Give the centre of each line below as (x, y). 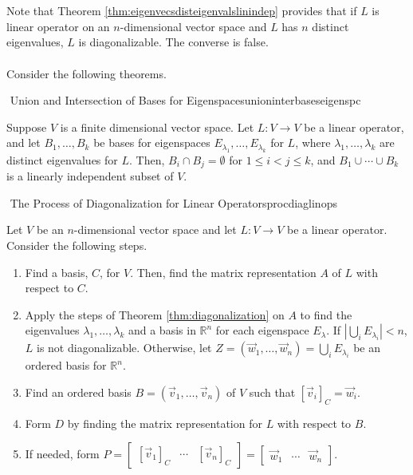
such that (272, 392)
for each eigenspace (262, 330)
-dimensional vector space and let (155, 230)
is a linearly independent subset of (90, 176)
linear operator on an (58, 26)
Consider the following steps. (77, 245)
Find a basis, (57, 272)
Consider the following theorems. (87, 73)
